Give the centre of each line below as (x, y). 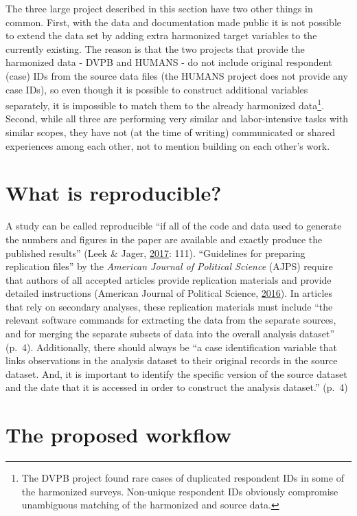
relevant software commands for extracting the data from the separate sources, (171, 320)
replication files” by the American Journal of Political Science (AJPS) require (169, 266)
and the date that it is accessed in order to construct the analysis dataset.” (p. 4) (177, 387)
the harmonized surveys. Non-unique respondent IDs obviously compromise (180, 491)
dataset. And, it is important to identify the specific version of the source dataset (176, 373)
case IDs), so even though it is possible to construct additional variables (157, 89)
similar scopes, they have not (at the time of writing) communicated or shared (170, 132)
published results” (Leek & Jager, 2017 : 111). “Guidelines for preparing (156, 253)
